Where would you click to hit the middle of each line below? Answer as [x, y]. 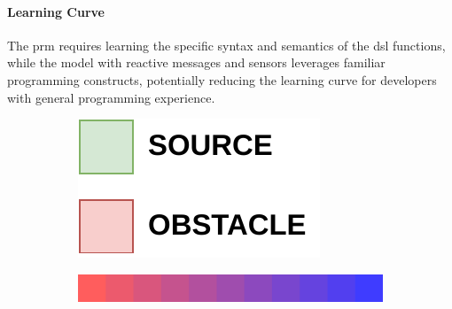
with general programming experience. [111, 97]
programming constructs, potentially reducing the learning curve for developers [222, 79]
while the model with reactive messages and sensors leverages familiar [196, 62]
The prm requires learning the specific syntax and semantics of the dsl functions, [226, 45]
